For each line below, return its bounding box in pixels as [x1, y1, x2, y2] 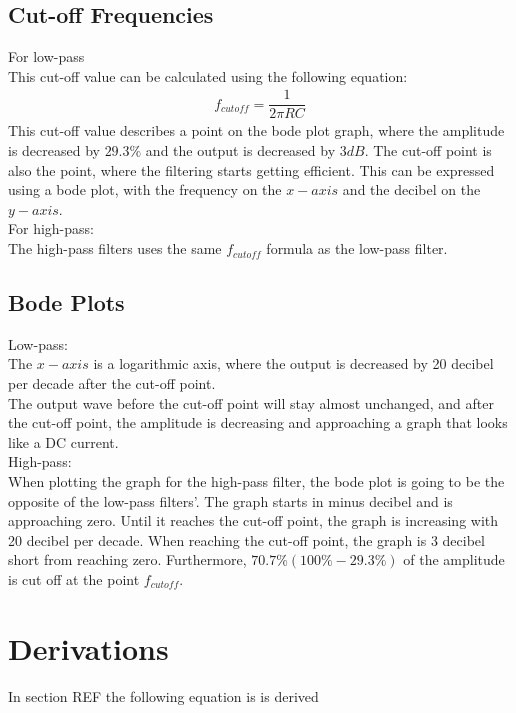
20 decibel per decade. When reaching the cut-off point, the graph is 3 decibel [8, 529, 485, 550]
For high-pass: [8, 218, 94, 239]
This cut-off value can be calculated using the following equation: [8, 65, 408, 86]
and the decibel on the [342, 179, 481, 200]
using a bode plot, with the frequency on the [8, 179, 282, 200]
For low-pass [8, 46, 85, 67]
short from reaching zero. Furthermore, [8, 549, 247, 570]
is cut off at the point [8, 568, 140, 589]
